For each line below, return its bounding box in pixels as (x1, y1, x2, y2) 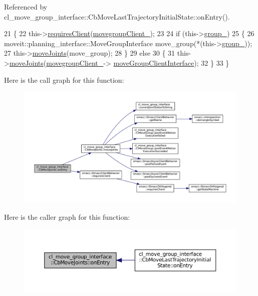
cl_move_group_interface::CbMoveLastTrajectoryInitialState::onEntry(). (4, 11, 230, 22)
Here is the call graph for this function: (4, 74, 124, 85)
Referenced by (4, 2, 48, 12)
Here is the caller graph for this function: (4, 211, 130, 222)
